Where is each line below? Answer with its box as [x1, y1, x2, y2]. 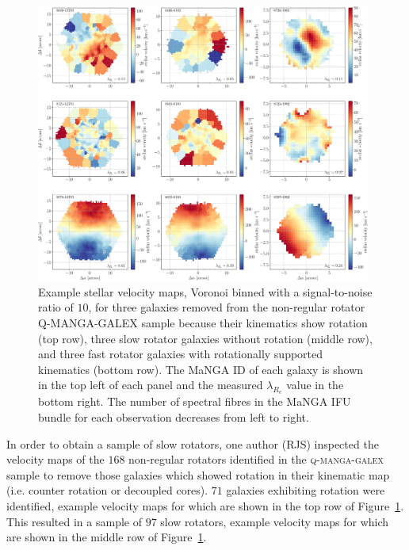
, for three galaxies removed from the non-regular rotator [88, 299, 365, 315]
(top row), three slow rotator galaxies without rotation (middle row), [38, 330, 373, 346]
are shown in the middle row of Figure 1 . [6, 529, 207, 545]
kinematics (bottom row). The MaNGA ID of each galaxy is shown [38, 361, 364, 377]
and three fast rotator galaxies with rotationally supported [38, 346, 323, 362]
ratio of [38, 299, 74, 315]
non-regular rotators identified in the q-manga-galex [128, 451, 384, 468]
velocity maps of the [6, 451, 105, 468]
